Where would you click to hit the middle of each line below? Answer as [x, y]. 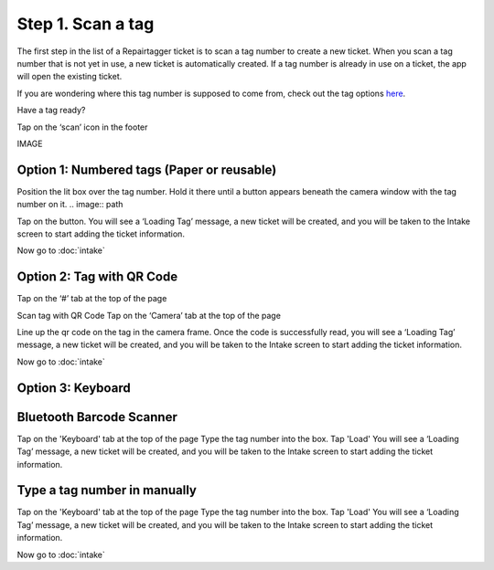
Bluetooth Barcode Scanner [97, 417]
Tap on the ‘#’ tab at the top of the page [92, 299]
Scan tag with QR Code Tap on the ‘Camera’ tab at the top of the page [149, 315]
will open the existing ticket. [70, 77]
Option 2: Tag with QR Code [97, 277]
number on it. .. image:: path [70, 205]
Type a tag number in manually [107, 490]
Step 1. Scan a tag [86, 24]
